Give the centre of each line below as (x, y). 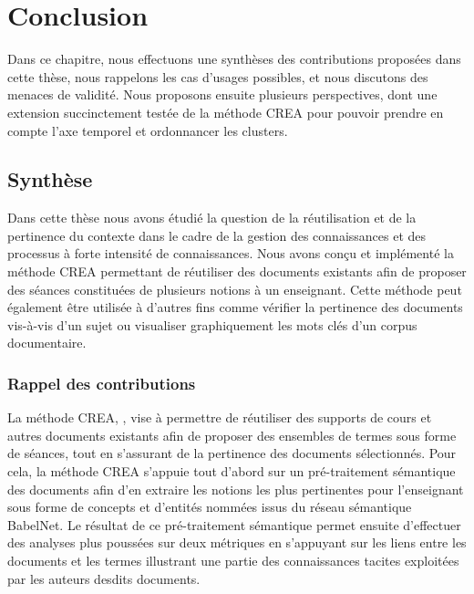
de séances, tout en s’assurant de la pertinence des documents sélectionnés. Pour (232, 453)
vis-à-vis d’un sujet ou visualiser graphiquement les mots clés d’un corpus (212, 324)
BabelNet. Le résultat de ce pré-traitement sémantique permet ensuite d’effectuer (234, 524)
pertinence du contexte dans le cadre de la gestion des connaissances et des (217, 235)
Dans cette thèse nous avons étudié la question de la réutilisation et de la (212, 218)
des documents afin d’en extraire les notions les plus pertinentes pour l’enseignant (236, 489)
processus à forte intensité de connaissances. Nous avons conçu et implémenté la (231, 253)
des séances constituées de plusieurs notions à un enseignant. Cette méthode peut (235, 289)
